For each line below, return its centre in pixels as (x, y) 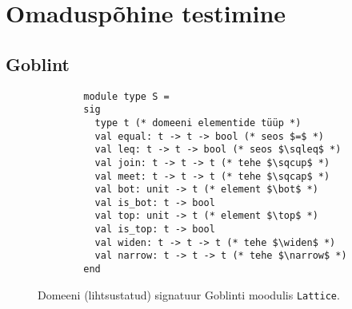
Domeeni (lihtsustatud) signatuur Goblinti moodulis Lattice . (189, 294)
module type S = (126, 96)
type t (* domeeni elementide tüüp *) (198, 123)
